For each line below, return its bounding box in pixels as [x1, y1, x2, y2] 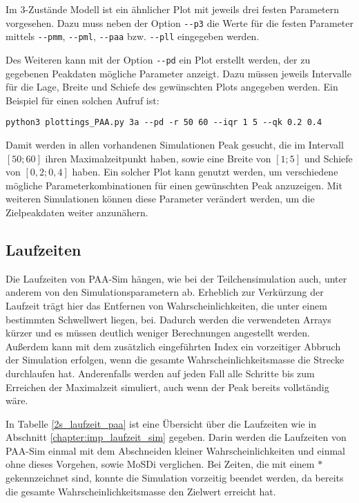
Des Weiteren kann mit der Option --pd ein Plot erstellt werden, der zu [6, 52, 311, 66]
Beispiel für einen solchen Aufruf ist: [6, 93, 159, 107]
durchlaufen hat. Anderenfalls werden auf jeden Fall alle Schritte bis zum [6, 366, 315, 380]
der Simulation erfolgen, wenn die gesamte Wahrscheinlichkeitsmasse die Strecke [6, 352, 345, 367]
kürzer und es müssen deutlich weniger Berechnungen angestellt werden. [6, 325, 310, 340]
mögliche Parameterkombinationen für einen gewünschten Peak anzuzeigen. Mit [6, 178, 342, 192]
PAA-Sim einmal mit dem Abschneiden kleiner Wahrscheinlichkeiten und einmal [6, 443, 345, 457]
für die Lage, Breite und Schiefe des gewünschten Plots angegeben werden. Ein [6, 79, 338, 94]
